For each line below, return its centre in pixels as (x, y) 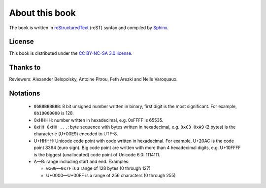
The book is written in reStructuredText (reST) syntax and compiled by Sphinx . (89, 28)
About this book (42, 13)
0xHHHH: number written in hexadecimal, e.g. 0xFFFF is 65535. (99, 120)
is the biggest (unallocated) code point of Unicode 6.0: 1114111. (97, 154)
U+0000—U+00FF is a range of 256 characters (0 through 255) (111, 175)
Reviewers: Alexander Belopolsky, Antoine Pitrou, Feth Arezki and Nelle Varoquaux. (93, 79)
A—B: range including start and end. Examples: (82, 161)
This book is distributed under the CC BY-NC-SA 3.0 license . (71, 53)
